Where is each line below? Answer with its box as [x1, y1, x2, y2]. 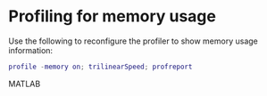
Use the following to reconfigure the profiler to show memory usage [8, 36, 258, 46]
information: [8, 44, 54, 55]
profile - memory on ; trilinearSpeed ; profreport [8, 62, 193, 71]
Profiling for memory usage [8, 6, 216, 27]
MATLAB [8, 78, 41, 89]
